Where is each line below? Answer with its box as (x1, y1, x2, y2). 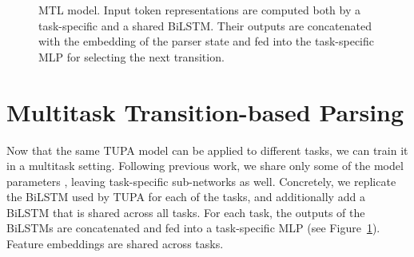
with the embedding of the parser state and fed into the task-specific (38, 33, 374, 49)
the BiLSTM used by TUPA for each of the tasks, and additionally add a (6, 188, 365, 205)
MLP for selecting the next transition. (38, 48, 225, 65)
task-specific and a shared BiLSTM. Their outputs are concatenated (38, 17, 372, 34)
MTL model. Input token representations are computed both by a (38, 2, 360, 18)
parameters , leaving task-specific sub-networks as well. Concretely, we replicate (6, 172, 396, 189)
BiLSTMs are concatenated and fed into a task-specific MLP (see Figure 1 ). (6, 219, 380, 236)
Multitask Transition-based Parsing (6, 95, 404, 128)
